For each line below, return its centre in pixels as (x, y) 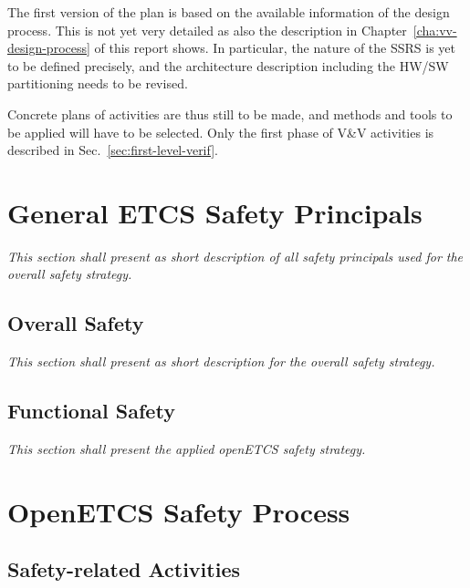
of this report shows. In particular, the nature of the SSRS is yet (275, 48)
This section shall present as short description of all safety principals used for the (235, 256)
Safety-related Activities (124, 569)
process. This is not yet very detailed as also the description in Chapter (207, 30)
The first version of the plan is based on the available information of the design (229, 12)
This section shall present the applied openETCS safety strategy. (187, 449)
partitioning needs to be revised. (98, 83)
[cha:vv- (435, 30)
